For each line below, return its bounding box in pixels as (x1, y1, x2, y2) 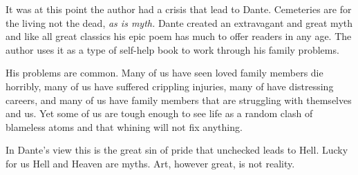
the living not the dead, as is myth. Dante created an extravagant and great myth (6, 15, 353, 30)
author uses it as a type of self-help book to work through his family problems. (6, 42, 339, 56)
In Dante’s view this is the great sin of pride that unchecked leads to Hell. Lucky (6, 143, 348, 157)
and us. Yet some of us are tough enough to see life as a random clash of (6, 106, 313, 121)
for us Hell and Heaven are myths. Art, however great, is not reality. (6, 156, 295, 170)
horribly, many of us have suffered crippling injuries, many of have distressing (6, 79, 334, 93)
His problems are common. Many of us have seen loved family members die (6, 65, 323, 80)
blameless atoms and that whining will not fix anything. (6, 119, 243, 134)
